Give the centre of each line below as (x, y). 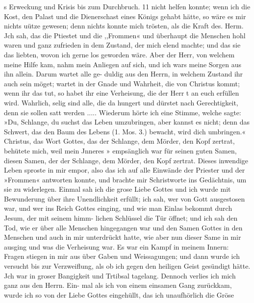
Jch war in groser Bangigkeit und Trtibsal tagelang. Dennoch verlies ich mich (120, 275)
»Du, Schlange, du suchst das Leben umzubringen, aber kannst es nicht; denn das (127, 122)
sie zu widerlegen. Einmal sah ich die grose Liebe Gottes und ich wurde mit (117, 189)
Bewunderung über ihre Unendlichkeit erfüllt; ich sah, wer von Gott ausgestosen (125, 198)
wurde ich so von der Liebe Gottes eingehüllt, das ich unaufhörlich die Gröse (119, 294)
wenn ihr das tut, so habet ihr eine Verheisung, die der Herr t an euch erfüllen (122, 93)
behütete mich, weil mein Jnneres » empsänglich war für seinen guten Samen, (120, 150)
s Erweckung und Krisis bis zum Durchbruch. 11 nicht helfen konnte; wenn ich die (127, 6)
